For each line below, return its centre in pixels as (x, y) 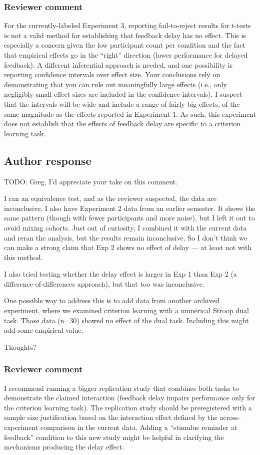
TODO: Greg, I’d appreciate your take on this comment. (91, 181)
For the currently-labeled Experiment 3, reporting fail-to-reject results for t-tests (127, 25)
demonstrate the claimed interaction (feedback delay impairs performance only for (130, 398)
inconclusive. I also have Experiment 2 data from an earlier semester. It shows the (130, 208)
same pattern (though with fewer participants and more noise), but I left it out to (129, 218)
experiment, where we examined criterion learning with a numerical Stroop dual (126, 310)
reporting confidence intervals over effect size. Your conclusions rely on (112, 74)
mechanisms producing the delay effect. (64, 447)
